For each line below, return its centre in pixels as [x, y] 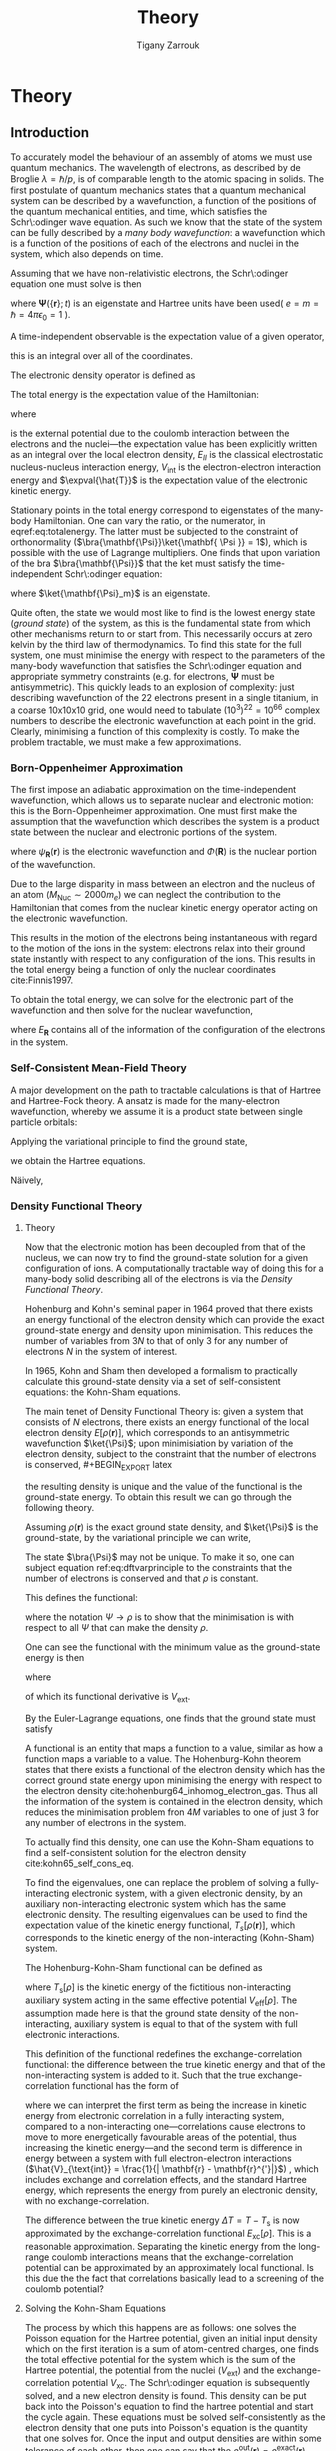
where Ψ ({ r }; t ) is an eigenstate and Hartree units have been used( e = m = [165, 303]
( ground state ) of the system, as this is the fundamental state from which [160, 623]
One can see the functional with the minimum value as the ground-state [172, 1647]
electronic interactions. [72, 2035]
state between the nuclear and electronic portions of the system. [144, 832]
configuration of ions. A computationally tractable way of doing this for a [174, 1268]
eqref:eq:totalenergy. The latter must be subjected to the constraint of [154, 532]
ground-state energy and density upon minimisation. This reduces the [168, 1330]
